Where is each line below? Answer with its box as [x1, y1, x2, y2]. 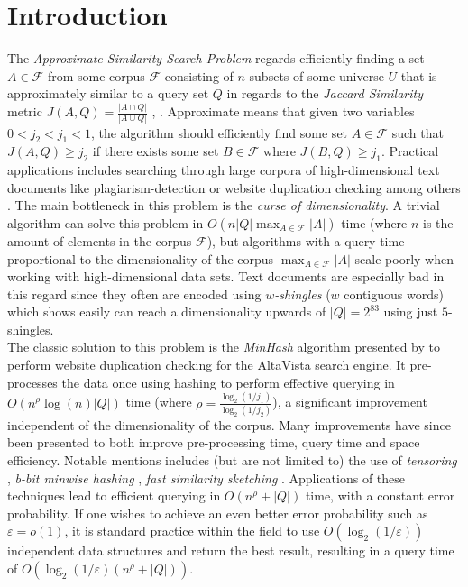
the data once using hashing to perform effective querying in [61, 372, 395, 391]
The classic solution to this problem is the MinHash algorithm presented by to [7, 337, 441, 356]
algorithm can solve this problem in [7, 213, 204, 232]
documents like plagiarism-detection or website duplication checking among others [7, 178, 461, 197]
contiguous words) [344, 284, 444, 303]
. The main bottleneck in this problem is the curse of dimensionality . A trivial [7, 196, 440, 215]
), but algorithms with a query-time [206, 231, 405, 250]
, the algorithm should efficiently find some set [90, 123, 348, 142]
